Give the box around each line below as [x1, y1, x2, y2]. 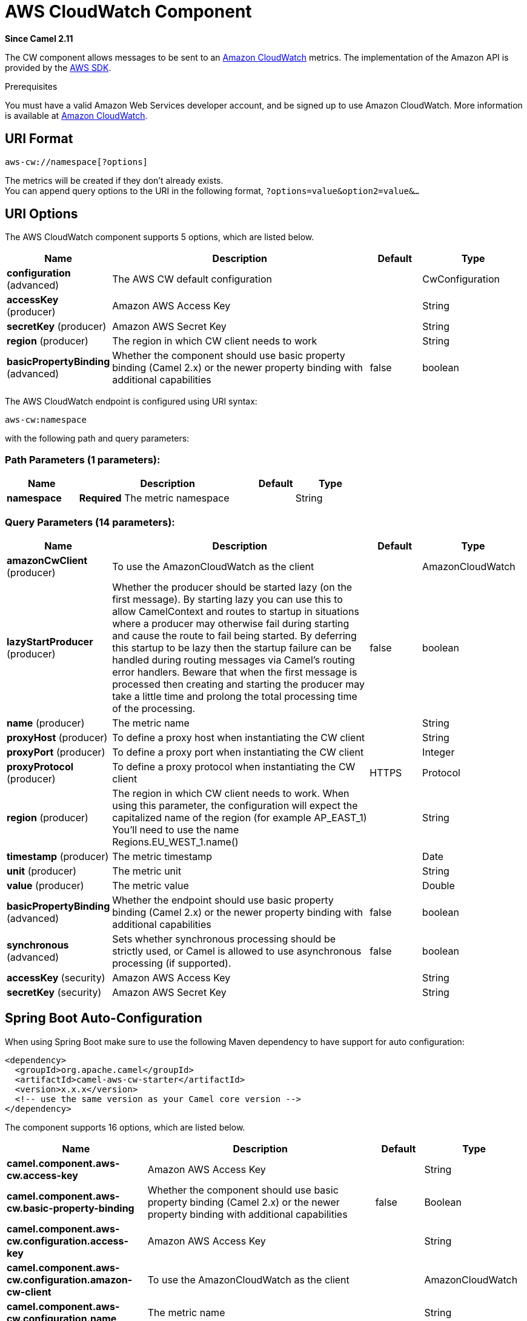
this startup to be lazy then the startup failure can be [112, 641, 352, 654]
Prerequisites [5, 81, 58, 92]
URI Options [5, 206, 78, 222]
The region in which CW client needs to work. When [112, 787, 350, 799]
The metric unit [112, 864, 182, 877]
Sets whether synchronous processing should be [112, 932, 336, 945]
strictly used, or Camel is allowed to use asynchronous [112, 944, 362, 957]
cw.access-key [7, 1169, 78, 1182]
